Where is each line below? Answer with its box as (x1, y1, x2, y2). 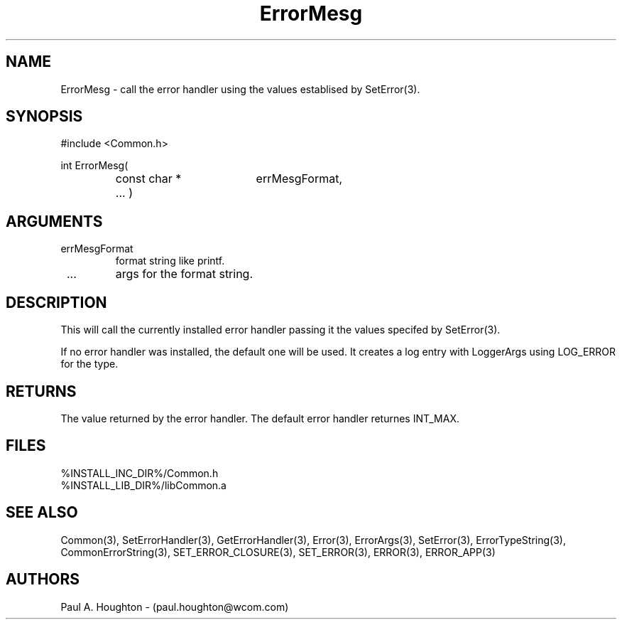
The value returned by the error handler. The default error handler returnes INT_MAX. (60, 412, 459, 424)
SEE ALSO (6, 503, 78, 522)
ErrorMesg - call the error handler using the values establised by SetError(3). (60, 82, 420, 95)
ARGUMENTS (6, 212, 103, 230)
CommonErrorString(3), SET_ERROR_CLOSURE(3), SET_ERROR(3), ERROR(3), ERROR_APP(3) (60, 545, 496, 558)
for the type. (60, 358, 119, 370)
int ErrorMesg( (60, 159, 129, 172)
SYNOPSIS (6, 107, 83, 126)
